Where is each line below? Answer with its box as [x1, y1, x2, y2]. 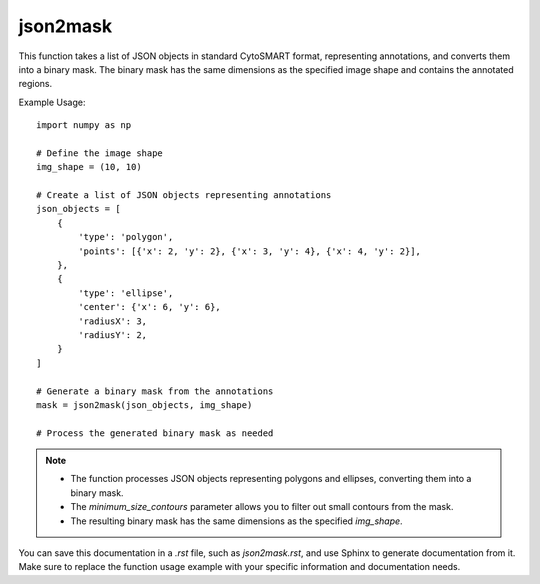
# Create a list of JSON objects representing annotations [36, 190, 332, 201]
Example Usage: [18, 96, 86, 108]
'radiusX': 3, [78, 315, 148, 327]
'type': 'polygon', [78, 231, 174, 243]
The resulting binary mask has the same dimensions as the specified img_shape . [70, 515, 404, 527]
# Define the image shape [36, 147, 164, 159]
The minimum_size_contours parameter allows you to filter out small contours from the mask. [70, 501, 454, 513]
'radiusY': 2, [78, 329, 148, 340]
